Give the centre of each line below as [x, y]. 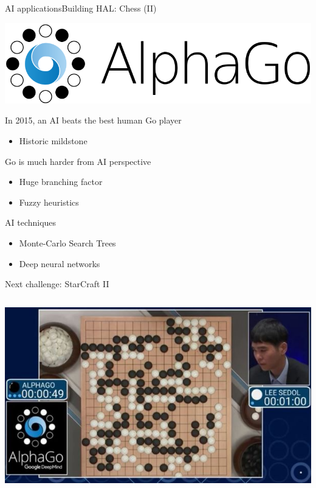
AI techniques [31, 222]
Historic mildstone [53, 141]
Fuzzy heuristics [49, 202]
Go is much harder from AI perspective [78, 161]
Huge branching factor [61, 182]
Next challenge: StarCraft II [57, 284]
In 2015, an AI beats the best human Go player [93, 120]
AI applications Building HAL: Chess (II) [81, 8]
